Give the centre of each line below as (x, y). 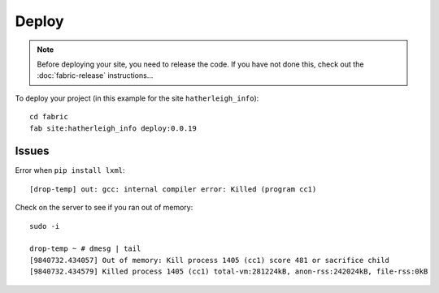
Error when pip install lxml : (70, 170)
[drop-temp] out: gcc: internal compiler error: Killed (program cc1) (173, 189)
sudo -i (45, 226)
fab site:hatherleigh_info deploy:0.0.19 (113, 128)
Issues (32, 151)
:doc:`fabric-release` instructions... (95, 75)
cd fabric (49, 117)
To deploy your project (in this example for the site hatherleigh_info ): (137, 98)
